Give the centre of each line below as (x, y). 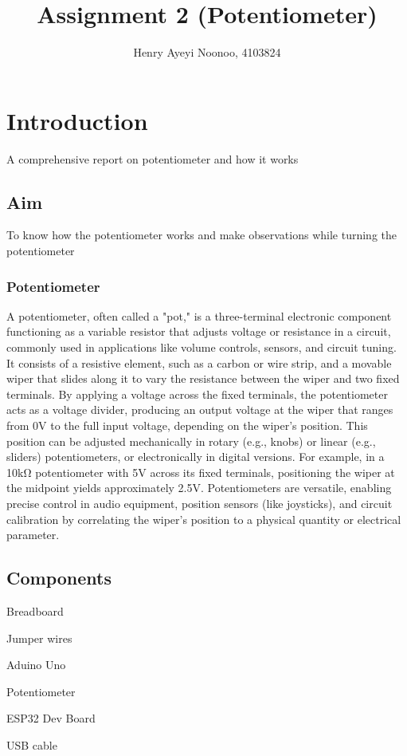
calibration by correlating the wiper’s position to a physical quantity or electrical (204, 519)
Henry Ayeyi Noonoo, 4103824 (207, 52)
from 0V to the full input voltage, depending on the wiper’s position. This (187, 425)
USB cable (32, 744)
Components (59, 578)
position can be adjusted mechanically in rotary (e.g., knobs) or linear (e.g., (191, 441)
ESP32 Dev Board (51, 718)
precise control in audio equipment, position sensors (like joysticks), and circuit (200, 503)
